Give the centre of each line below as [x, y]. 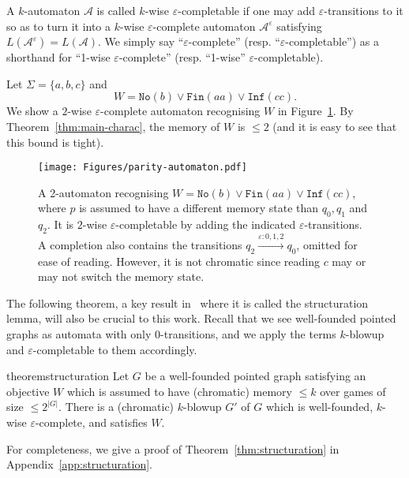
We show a [32, 111]
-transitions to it [364, 10]
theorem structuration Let [68, 376]
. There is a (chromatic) [116, 407]
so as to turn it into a [59, 26]
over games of [353, 391]
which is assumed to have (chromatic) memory [179, 391]
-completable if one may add [247, 10]
